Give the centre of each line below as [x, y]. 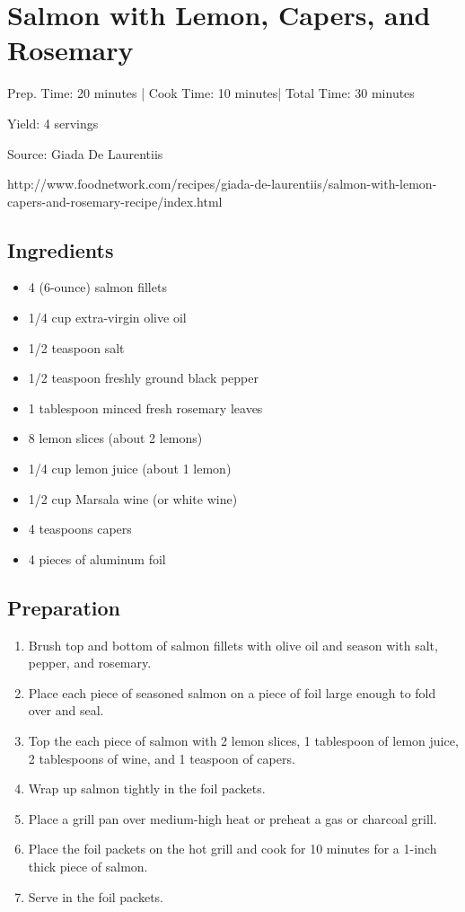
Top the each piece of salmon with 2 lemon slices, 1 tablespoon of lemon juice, [243, 740]
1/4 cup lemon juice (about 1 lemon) [130, 469]
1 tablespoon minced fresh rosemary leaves [145, 407]
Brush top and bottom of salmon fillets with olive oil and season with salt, [233, 645]
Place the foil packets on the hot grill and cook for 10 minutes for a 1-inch [232, 849]
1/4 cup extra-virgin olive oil [107, 318]
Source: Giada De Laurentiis [85, 153]
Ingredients [61, 249]
